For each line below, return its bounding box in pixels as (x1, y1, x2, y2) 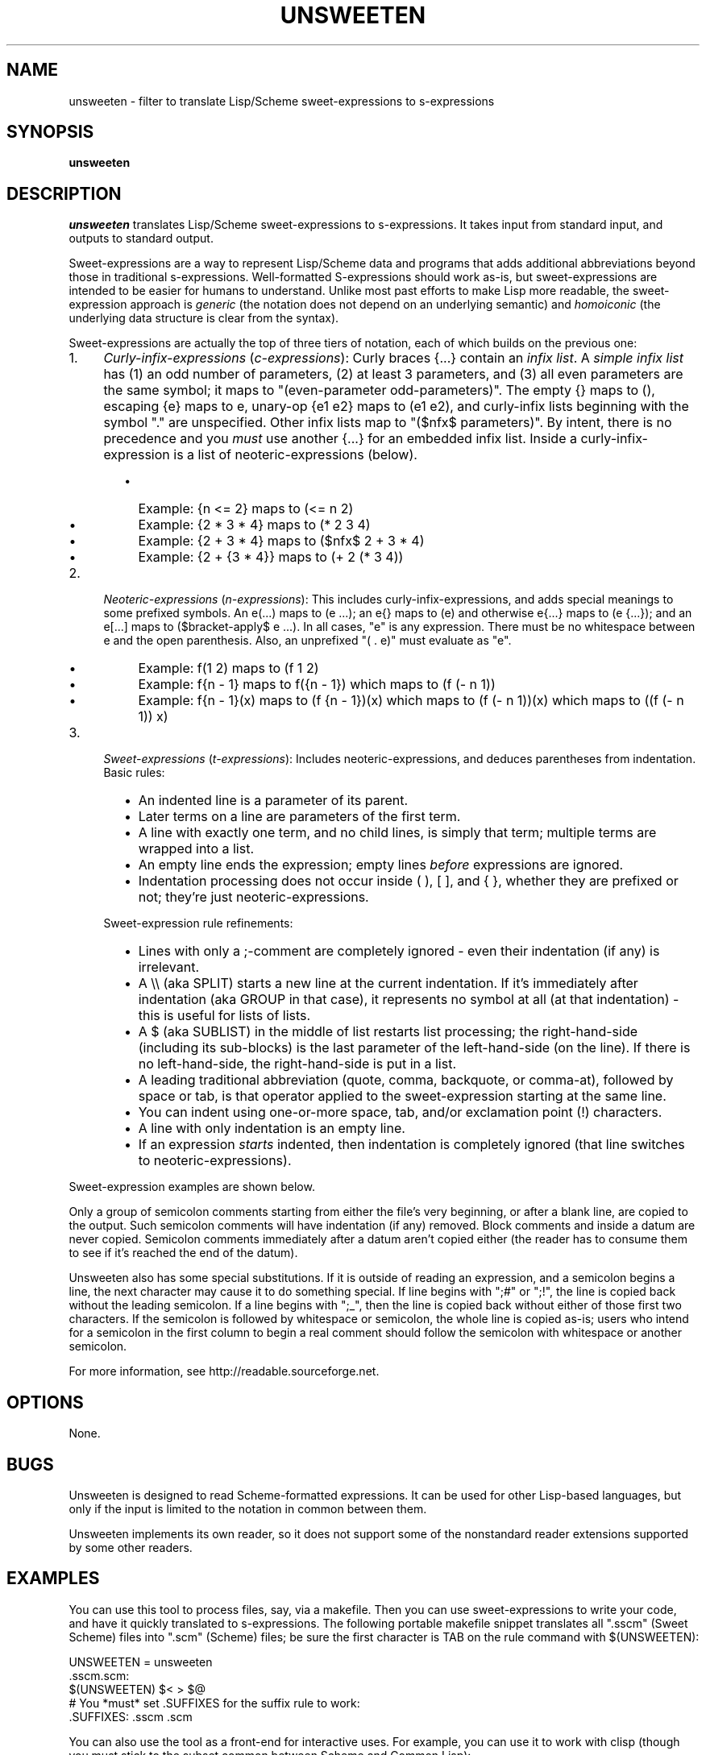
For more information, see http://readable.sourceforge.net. (69, 1364, 380, 1379)
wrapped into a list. (138, 840, 255, 857)
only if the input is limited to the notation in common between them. (69, 1501, 427, 1516)
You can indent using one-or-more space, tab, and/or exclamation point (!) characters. (138, 1104, 662, 1121)
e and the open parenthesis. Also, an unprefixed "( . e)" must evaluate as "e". (103, 633, 512, 648)
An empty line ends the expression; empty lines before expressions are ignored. (138, 857, 624, 873)
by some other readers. (69, 1540, 193, 1554)
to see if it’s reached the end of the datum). (69, 1246, 298, 1260)
